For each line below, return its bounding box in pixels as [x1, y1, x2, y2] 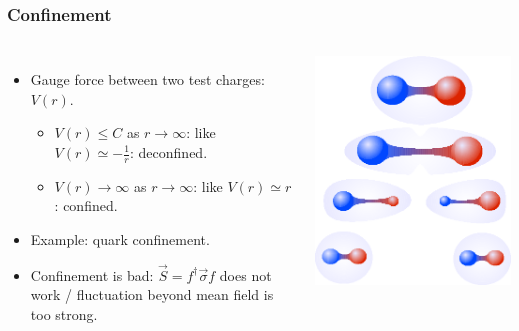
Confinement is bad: [30, 264, 154, 285]
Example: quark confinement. [30, 229, 210, 250]
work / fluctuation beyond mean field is [30, 284, 274, 305]
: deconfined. [130, 142, 208, 162]
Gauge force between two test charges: [30, 69, 265, 90]
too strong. [30, 304, 98, 325]
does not [219, 264, 272, 285]
